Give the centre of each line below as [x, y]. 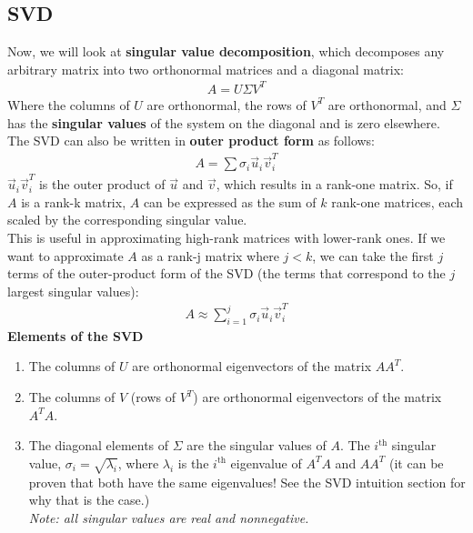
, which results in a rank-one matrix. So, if [334, 184]
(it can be [417, 463]
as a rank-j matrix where [210, 255]
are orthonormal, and [387, 104]
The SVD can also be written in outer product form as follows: [191, 141]
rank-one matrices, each [398, 201]
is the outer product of [102, 184]
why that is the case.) [89, 500]
